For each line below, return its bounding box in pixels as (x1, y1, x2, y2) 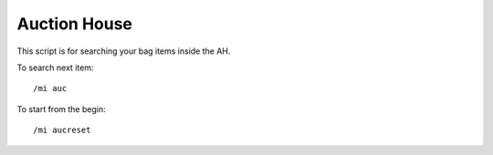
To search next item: (16, 62, 94, 73)
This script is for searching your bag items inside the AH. (16, 46, 231, 57)
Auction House (16, 14, 132, 34)
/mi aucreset (33, 125, 91, 136)
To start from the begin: (16, 103, 106, 114)
